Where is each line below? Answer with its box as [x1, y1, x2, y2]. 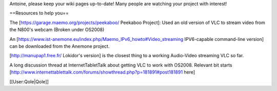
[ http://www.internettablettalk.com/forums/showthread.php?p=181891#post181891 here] [9, 69, 195, 75]
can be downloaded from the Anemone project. [9, 43, 110, 49]
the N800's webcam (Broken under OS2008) [9, 27, 105, 33]
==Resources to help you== [9, 10, 69, 16]
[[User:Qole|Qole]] [9, 78, 49, 84]
